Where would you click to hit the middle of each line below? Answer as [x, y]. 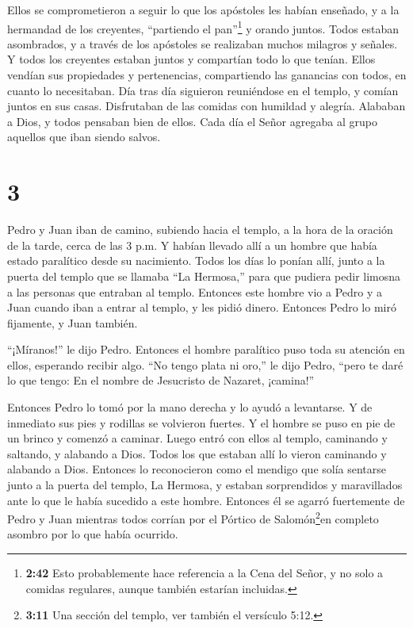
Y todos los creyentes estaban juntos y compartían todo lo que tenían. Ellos [191, 59]
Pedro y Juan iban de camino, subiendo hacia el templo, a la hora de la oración [200, 230]
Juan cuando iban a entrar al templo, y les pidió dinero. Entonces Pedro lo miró [202, 307]
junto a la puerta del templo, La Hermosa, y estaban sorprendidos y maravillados [205, 485]
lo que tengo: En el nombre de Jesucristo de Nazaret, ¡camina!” [161, 380]
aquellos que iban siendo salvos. [84, 137]
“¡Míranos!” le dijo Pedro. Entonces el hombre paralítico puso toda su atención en [206, 349]
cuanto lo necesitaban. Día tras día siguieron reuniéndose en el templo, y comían [203, 90]
